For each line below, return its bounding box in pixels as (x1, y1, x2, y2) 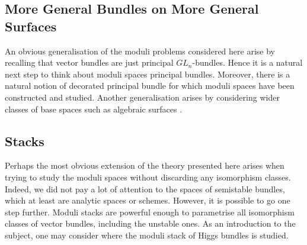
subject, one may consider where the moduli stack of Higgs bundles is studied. (5, 228, 289, 241)
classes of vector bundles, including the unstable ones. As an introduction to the (5, 217, 296, 230)
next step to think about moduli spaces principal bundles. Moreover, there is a (5, 67, 290, 80)
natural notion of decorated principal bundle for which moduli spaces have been (5, 79, 295, 92)
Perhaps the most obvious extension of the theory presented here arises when (5, 159, 284, 172)
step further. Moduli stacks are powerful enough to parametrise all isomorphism (5, 205, 295, 218)
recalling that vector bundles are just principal (5, 56, 174, 69)
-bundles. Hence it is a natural (192, 56, 303, 69)
